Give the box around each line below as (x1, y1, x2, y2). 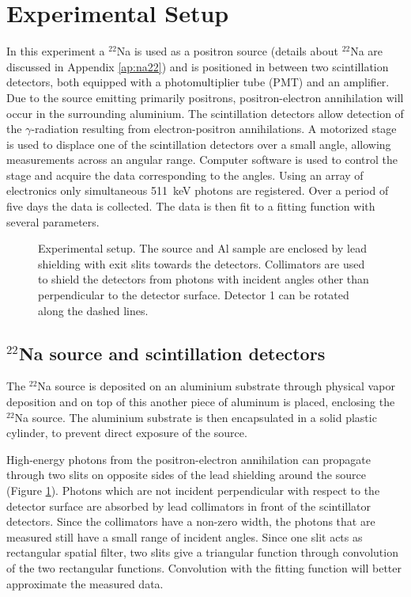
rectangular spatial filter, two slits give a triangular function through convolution (6, 544, 398, 561)
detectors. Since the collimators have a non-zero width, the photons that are (6, 513, 375, 530)
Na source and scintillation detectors (18, 340, 326, 365)
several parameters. (6, 213, 100, 230)
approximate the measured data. (6, 575, 164, 591)
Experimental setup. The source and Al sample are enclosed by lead (38, 240, 367, 257)
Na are (350, 43, 383, 59)
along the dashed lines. (38, 302, 149, 318)
